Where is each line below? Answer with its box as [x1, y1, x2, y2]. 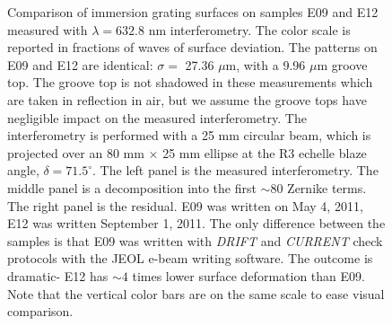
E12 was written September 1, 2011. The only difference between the [7, 214, 386, 233]
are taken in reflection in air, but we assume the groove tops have [7, 90, 367, 109]
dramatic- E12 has [7, 266, 109, 285]
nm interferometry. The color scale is [148, 20, 351, 39]
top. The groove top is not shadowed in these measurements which [7, 73, 373, 92]
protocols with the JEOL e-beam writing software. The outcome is [7, 249, 373, 268]
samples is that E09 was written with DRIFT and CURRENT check [7, 231, 383, 250]
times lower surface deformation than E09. [132, 266, 365, 285]
